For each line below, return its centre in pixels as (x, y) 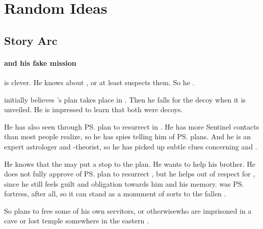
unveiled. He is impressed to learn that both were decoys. (94, 109)
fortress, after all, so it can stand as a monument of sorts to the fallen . (115, 194)
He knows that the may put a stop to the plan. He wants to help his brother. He (130, 163)
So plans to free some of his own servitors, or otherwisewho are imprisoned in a (128, 210)
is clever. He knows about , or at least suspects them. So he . (99, 82)
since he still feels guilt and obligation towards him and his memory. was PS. (124, 183)
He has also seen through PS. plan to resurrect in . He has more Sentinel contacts (132, 126)
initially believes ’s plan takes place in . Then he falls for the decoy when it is (125, 99)
